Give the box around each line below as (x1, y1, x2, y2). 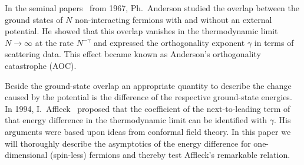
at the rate (35, 36, 74, 48)
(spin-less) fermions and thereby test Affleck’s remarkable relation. (50, 148, 290, 161)
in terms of (254, 36, 294, 48)
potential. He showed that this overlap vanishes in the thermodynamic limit (5, 25, 278, 37)
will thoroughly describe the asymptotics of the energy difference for (5, 137, 251, 149)
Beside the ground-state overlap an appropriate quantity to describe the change (5, 79, 292, 91)
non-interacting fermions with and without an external (75, 13, 272, 25)
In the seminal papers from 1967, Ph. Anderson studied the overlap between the (5, 2, 300, 14)
